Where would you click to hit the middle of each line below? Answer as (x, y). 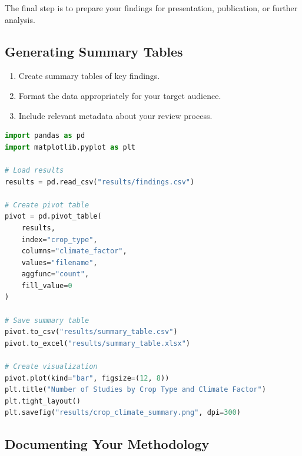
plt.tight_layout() (43, 401)
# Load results (34, 170)
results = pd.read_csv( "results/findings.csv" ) (100, 182)
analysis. (20, 19)
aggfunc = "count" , (55, 274)
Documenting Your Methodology (107, 444)
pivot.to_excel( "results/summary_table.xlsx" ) (98, 343)
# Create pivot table (47, 205)
